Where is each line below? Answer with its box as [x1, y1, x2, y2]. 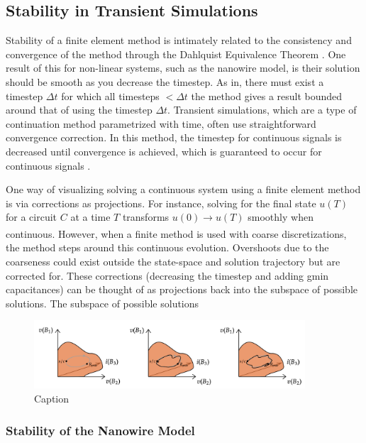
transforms [122, 209, 170, 224]
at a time [70, 209, 111, 224]
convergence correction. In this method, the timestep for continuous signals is [6, 130, 342, 145]
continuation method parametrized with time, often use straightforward [6, 116, 316, 131]
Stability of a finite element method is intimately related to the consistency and [6, 33, 352, 48]
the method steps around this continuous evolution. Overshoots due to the [6, 240, 329, 255]
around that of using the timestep [6, 102, 152, 117]
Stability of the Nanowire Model [6, 421, 195, 439]
